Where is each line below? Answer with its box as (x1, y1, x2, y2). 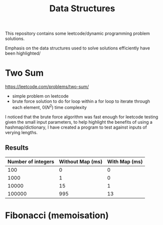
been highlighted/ (5, 50, 41, 56)
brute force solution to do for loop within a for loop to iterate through (12, 98, 150, 104)
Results (5, 144, 29, 152)
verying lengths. (5, 129, 38, 135)
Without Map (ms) (59, 158, 103, 165)
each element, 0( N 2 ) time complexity (12, 104, 87, 110)
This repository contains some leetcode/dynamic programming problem (5, 30, 150, 37)
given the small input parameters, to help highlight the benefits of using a (5, 119, 153, 125)
